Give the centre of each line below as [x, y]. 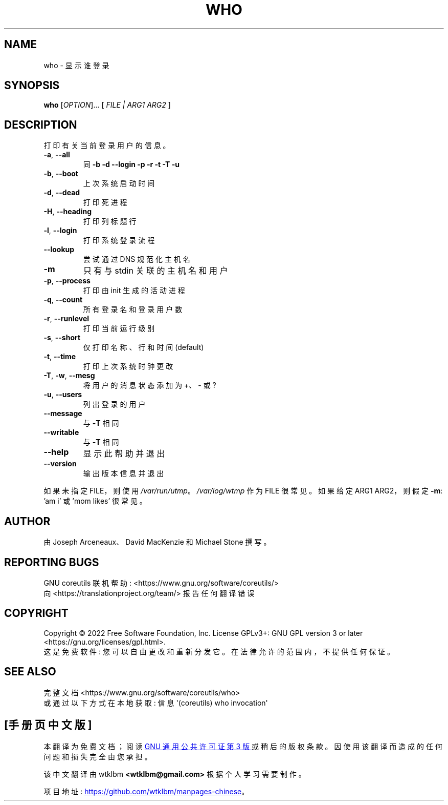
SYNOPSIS [32, 86]
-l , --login [60, 231]
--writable [61, 432]
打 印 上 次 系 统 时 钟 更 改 [128, 366]
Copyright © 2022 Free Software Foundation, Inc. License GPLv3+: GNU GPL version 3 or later [203, 633]
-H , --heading [68, 212]
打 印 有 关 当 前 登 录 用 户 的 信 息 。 [107, 146]
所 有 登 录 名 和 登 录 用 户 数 [133, 309]
